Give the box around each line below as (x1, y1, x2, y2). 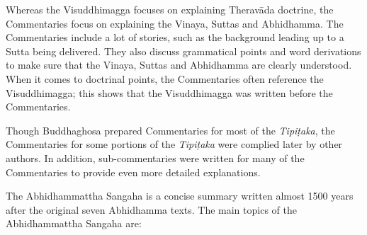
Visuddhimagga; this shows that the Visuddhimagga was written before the (6, 85, 333, 100)
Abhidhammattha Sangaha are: (6, 216, 142, 231)
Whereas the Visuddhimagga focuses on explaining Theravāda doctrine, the (6, 2, 334, 16)
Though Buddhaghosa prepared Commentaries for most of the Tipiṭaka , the (6, 122, 335, 137)
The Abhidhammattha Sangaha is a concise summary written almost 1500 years (6, 188, 354, 203)
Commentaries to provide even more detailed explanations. (6, 164, 261, 179)
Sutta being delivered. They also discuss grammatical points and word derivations (6, 43, 361, 58)
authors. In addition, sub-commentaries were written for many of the (6, 150, 305, 165)
